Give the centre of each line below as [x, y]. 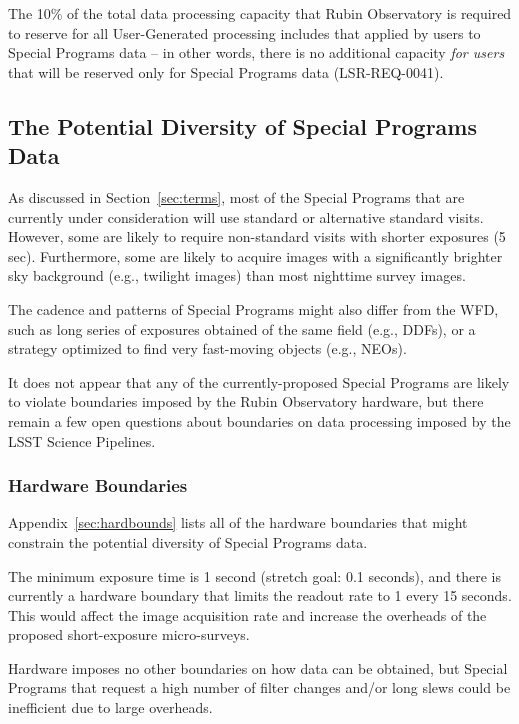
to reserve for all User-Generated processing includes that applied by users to [244, 32]
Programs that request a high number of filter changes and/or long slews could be [259, 687]
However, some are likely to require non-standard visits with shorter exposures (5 [257, 236]
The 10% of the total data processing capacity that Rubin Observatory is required [260, 13]
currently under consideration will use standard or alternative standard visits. [246, 216]
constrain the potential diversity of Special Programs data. [188, 541]
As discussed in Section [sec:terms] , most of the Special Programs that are [236, 196]
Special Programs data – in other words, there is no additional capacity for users [256, 52]
